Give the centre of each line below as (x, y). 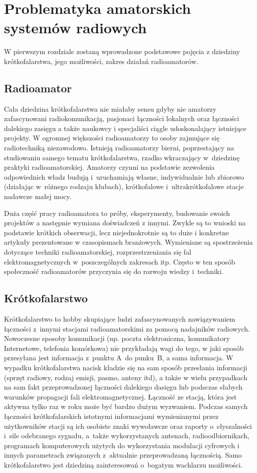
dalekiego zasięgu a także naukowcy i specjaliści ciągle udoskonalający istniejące (125, 128)
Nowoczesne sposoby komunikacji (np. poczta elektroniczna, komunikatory (117, 338)
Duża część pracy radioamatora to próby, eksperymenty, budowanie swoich (117, 213)
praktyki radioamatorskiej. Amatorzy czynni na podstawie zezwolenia (109, 167)
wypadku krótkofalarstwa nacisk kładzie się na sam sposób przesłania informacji (126, 367)
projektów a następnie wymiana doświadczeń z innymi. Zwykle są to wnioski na (125, 223)
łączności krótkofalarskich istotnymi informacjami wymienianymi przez (111, 416)
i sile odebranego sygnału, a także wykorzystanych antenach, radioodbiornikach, (127, 436)
